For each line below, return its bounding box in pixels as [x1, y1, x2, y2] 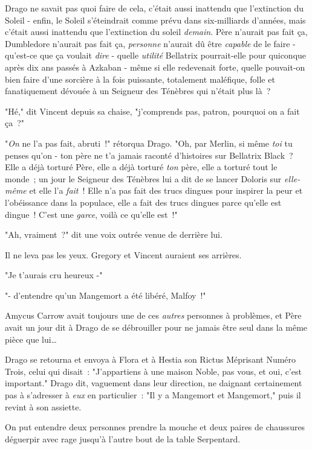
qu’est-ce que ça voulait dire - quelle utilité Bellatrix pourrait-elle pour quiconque [5, 49, 307, 62]
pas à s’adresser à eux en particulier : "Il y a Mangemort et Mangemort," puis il [5, 389, 301, 401]
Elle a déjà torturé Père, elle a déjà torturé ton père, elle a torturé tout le [5, 161, 278, 173]
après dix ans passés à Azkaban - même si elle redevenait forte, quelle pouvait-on [5, 60, 305, 73]
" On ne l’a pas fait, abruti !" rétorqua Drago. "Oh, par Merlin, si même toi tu [5, 136, 293, 149]
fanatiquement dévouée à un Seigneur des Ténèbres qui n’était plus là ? [5, 84, 271, 97]
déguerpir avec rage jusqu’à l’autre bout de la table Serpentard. [5, 432, 241, 445]
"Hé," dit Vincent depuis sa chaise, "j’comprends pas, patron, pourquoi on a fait [5, 104, 300, 117]
